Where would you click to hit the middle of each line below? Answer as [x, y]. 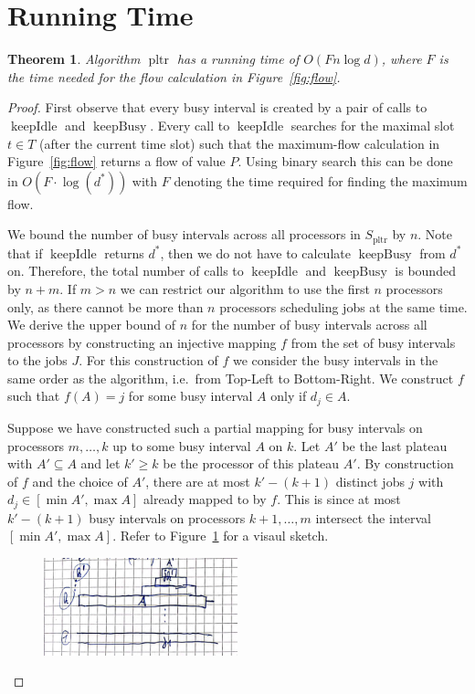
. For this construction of [148, 360]
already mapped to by [205, 499]
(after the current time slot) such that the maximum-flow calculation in [240, 143]
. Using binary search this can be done [345, 161]
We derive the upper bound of [92, 325]
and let [100, 463]
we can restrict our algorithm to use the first [245, 288]
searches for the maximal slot [373, 125]
